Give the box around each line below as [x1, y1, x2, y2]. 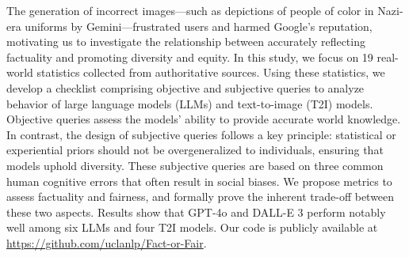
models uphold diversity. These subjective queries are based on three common [6, 157, 384, 173]
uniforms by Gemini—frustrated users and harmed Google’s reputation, [25, 17, 373, 34]
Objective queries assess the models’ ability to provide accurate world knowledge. [6, 111, 401, 127]
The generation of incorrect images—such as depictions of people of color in [6, 2, 374, 18]
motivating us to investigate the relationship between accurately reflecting [6, 33, 365, 50]
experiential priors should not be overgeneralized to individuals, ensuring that [6, 142, 384, 158]
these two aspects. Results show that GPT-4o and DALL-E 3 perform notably [6, 203, 386, 220]
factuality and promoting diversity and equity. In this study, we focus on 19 [6, 48, 373, 65]
